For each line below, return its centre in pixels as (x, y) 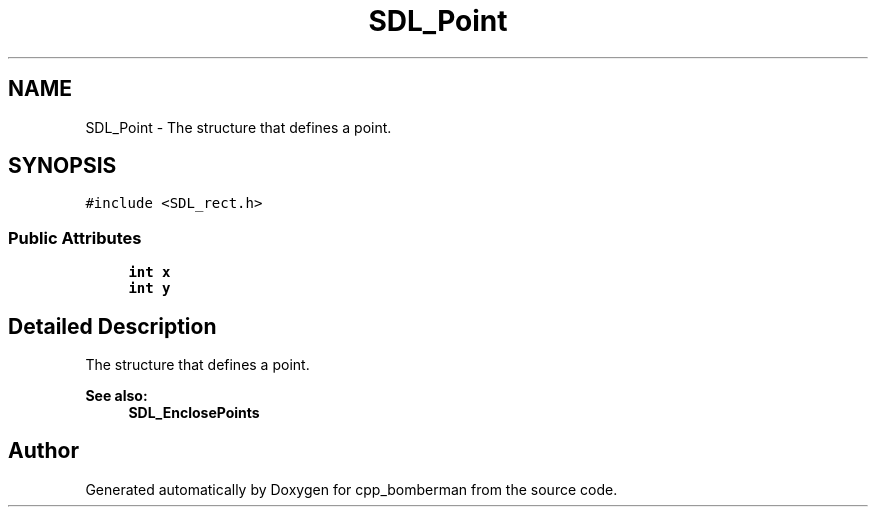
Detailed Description (112, 326)
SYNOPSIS (62, 166)
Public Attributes (75, 237)
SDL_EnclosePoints (194, 413)
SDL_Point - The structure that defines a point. (238, 127)
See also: (116, 396)
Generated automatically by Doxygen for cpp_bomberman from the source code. (351, 489)
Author (43, 451)
